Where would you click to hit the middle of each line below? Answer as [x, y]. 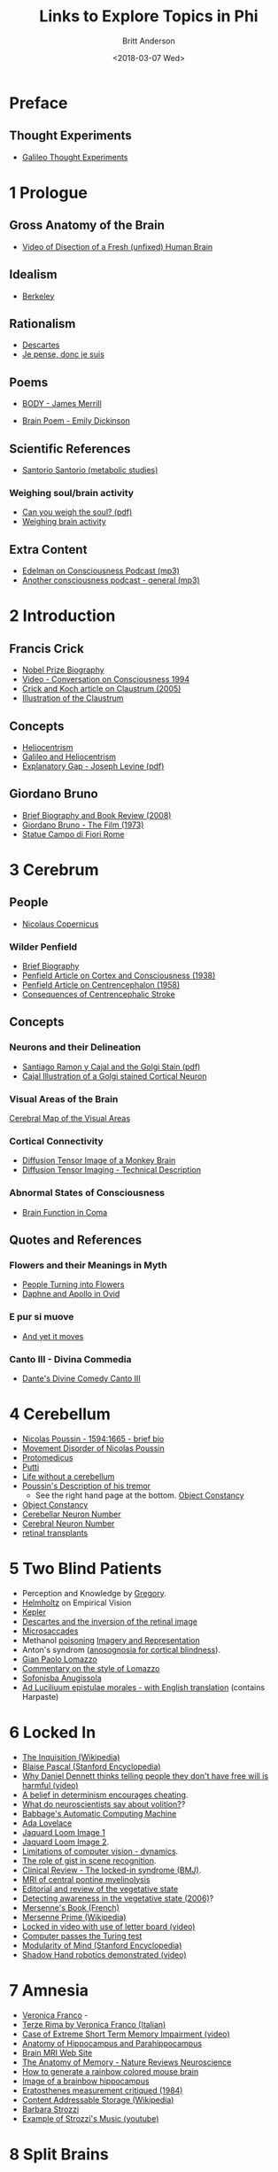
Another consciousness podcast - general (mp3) [111, 580]
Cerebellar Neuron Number [71, 1514]
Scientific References [70, 449]
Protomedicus [47, 1457]
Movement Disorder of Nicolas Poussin [93, 1448]
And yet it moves [53, 1336]
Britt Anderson [149, 41]
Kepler [34, 1612]
